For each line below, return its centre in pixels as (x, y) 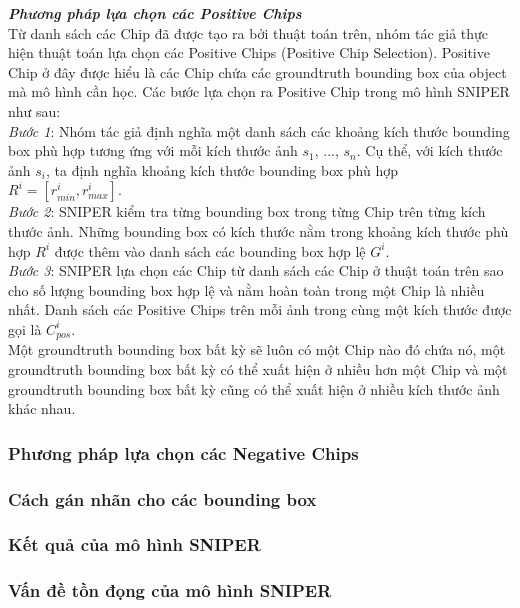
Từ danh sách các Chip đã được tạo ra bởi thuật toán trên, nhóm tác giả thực (248, 32)
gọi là (25, 328)
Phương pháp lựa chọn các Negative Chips (183, 452)
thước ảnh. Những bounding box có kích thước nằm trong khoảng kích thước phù (258, 230)
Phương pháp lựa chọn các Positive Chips (155, 13)
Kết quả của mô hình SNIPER (134, 544)
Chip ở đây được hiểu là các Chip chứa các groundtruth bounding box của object (257, 71)
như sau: (34, 110)
